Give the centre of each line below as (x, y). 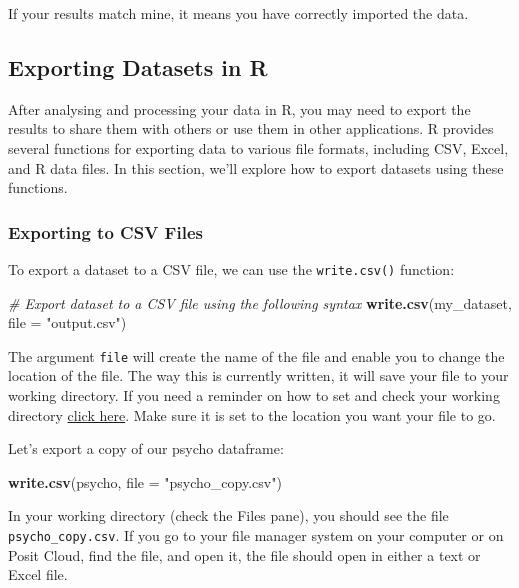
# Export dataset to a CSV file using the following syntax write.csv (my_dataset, (260, 302)
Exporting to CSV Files (105, 231)
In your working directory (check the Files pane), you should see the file (228, 515)
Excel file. (38, 574)
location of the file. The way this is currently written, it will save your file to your (258, 375)
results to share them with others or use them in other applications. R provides (251, 128)
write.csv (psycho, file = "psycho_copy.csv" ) (145, 481)
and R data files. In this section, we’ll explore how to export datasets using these (256, 167)
